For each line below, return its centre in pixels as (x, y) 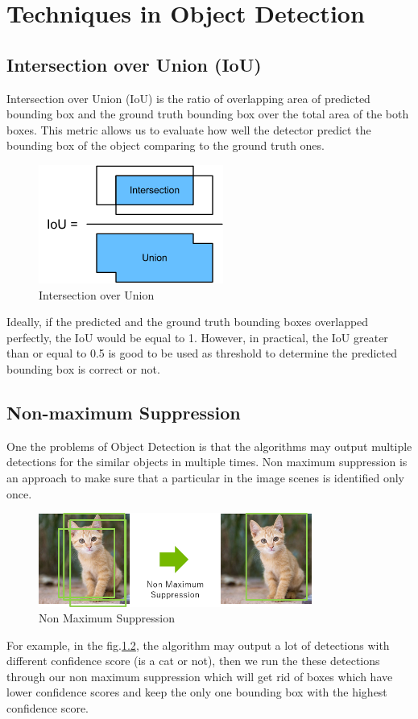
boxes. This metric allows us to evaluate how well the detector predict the (189, 129)
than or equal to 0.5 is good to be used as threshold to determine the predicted (202, 353)
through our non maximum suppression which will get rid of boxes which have (200, 676)
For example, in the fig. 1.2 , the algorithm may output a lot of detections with (198, 645)
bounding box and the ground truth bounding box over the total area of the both (208, 114)
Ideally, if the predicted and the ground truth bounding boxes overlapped (188, 322)
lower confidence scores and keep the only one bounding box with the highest (197, 692)
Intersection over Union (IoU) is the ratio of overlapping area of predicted (188, 98)
